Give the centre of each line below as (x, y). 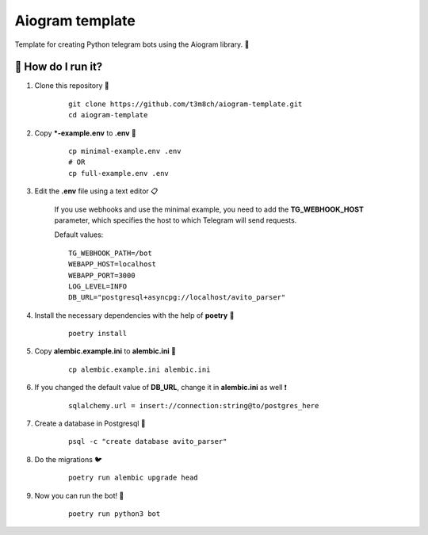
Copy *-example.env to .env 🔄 (85, 133)
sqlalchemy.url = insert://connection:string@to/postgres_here (194, 405)
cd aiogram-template (108, 115)
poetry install (98, 334)
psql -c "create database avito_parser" (148, 441)
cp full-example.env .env (119, 173)
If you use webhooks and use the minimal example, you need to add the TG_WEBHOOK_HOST (209, 209)
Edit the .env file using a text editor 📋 (96, 191)
